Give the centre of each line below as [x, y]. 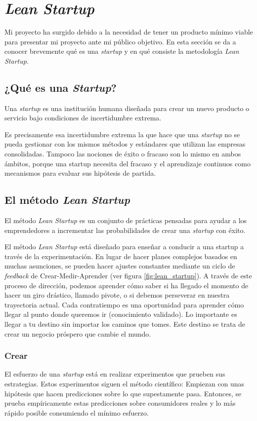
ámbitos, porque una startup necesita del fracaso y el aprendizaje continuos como [128, 163]
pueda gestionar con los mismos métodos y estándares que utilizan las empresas [125, 144]
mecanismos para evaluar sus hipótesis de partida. [80, 173]
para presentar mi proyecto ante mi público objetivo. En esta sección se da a [120, 41]
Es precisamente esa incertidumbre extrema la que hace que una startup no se [122, 134]
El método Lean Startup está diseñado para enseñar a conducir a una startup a [124, 247]
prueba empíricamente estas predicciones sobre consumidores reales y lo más [120, 403]
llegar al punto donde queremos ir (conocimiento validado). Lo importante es [121, 314]
